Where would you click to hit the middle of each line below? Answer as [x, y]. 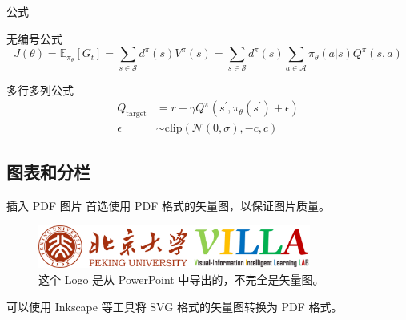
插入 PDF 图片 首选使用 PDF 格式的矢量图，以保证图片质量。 [169, 206]
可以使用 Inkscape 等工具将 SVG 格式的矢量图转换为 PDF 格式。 [175, 306]
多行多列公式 [40, 89]
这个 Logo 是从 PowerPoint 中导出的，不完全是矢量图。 [181, 279]
